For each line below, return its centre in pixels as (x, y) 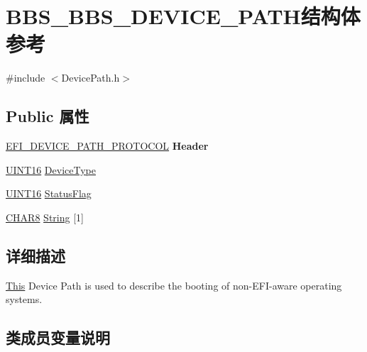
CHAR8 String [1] (45, 217)
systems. (24, 299)
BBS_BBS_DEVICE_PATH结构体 (183, 16)
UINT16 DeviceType (51, 169)
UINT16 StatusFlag (49, 193)
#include (26, 78)
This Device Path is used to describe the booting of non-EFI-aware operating (174, 285)
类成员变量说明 (58, 337)
